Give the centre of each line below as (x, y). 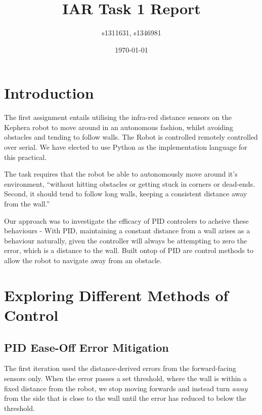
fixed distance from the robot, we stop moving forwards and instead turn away (126, 388)
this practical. (26, 157)
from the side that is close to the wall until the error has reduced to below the (125, 398)
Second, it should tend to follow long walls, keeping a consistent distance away (126, 194)
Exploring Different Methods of (116, 295)
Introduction (49, 93)
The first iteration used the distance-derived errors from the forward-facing (120, 368)
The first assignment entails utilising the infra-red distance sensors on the (118, 117)
